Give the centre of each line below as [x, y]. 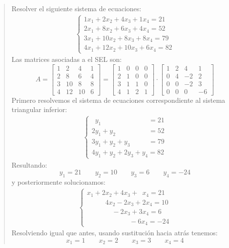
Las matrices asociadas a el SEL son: [67, 59]
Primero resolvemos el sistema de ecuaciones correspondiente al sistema [118, 100]
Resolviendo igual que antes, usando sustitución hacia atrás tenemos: [114, 233]
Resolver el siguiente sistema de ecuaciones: [76, 8]
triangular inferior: [39, 109]
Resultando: [29, 164]
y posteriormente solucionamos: [58, 182]
